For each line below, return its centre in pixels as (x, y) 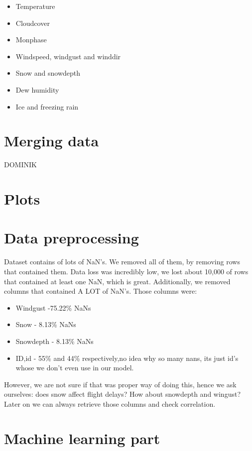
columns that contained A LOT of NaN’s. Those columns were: (101, 291)
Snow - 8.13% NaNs (46, 324)
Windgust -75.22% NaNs (53, 307)
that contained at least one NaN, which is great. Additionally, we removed (117, 281)
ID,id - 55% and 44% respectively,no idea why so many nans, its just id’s (127, 358)
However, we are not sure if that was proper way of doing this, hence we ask (120, 384)
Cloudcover (33, 23)
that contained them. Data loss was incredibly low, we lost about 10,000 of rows (126, 271)
